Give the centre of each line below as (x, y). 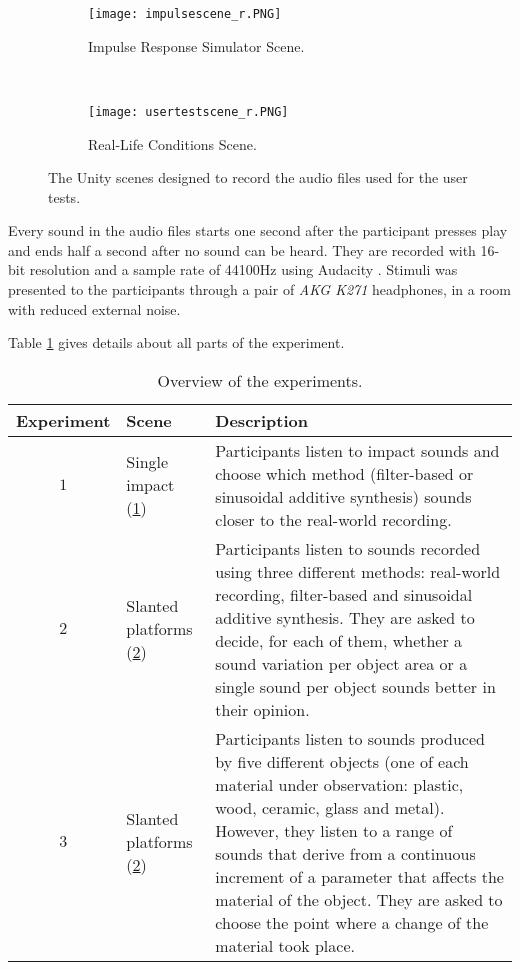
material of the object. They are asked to (359, 899)
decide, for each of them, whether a (339, 640)
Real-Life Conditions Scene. (172, 143)
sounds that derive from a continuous (345, 853)
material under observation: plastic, (339, 784)
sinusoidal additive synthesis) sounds (343, 496)
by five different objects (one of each (342, 761)
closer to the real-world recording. (333, 519)
